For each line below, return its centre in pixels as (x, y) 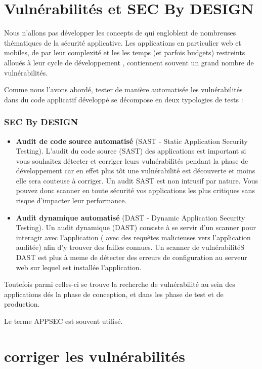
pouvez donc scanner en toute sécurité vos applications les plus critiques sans (135, 190)
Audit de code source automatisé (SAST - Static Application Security (132, 141)
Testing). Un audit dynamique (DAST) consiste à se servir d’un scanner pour (136, 227)
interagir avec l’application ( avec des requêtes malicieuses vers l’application (133, 237)
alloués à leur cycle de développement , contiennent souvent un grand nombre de (129, 62)
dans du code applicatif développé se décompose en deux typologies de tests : (124, 99)
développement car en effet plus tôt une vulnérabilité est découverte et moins (136, 171)
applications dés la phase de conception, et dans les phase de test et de (114, 294)
